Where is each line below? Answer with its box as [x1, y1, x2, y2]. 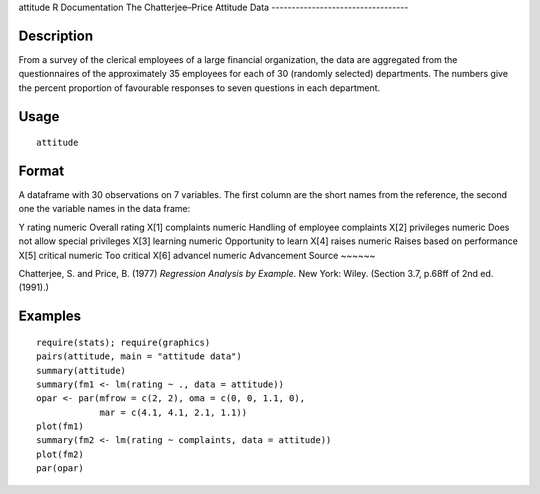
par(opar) [36, 463, 84, 474]
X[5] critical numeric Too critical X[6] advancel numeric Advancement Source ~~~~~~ [18, 249, 376, 261]
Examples [18, 308, 82, 325]
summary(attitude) [36, 365, 127, 376]
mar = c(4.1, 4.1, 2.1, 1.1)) [99, 406, 248, 418]
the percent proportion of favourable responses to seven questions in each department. [18, 81, 381, 94]
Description [18, 27, 94, 44]
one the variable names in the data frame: [18, 203, 191, 215]
